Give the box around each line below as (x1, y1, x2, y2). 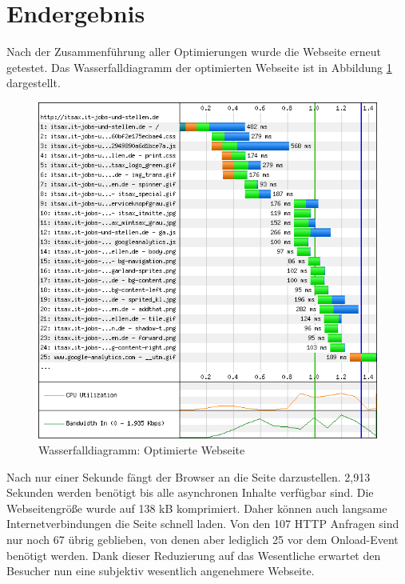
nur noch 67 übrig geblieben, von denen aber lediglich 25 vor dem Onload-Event (6, 530, 399, 547)
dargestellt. (6, 74, 61, 91)
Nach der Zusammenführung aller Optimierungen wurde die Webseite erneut (6, 43, 382, 60)
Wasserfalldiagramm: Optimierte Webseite (38, 441, 245, 458)
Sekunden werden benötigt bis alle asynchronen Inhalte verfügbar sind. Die (6, 484, 374, 501)
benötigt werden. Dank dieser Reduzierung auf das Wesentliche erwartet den (6, 546, 381, 563)
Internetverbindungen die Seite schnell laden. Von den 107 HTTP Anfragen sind (6, 515, 399, 532)
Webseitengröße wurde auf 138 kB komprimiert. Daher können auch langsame (6, 499, 387, 516)
